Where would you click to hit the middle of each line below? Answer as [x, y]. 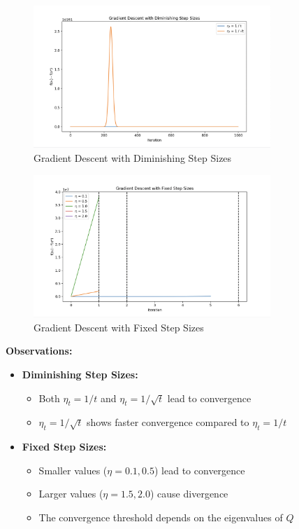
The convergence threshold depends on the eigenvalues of [161, 517]
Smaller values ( [73, 470]
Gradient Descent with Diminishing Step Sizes [133, 157]
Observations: [39, 351]
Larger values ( [71, 494]
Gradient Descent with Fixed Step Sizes [119, 327]
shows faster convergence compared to [168, 422]
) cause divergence [189, 494]
